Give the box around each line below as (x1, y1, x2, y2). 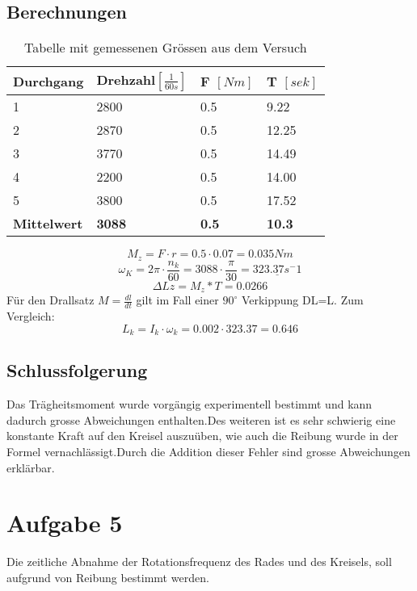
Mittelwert (13, 214, 83, 233)
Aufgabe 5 (6, 506, 123, 539)
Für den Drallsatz (6, 291, 95, 308)
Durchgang (13, 71, 84, 90)
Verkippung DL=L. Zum (241, 291, 364, 308)
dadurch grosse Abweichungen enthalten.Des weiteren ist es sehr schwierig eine (6, 411, 396, 428)
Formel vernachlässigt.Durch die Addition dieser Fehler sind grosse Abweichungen (6, 443, 411, 460)
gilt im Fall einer (136, 291, 219, 308)
